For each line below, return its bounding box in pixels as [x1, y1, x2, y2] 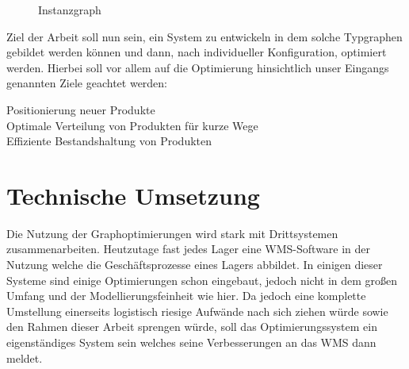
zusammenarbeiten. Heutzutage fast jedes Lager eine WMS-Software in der [6, 240, 371, 257]
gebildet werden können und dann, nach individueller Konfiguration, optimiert [6, 44, 387, 60]
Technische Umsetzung [6, 179, 260, 211]
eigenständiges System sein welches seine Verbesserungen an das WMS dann [6, 334, 377, 351]
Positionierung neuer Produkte [6, 101, 155, 117]
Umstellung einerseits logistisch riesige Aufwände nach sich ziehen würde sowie [6, 302, 388, 319]
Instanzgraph [38, 2, 101, 17]
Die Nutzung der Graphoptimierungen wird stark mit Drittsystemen [6, 225, 338, 241]
